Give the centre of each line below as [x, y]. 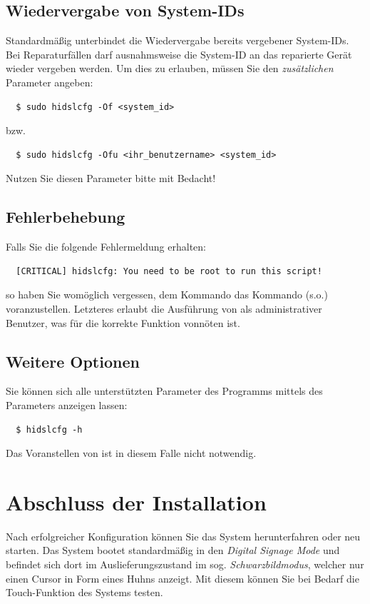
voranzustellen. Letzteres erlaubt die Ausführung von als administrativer [164, 308]
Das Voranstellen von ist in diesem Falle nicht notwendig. [131, 453]
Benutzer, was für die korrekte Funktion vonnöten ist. [123, 322]
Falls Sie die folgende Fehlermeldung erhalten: [106, 247]
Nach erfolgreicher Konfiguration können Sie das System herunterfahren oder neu [183, 536]
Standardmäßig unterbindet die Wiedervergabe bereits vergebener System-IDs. [178, 40]
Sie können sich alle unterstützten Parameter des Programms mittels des [164, 391]
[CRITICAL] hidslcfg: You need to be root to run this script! [169, 271]
